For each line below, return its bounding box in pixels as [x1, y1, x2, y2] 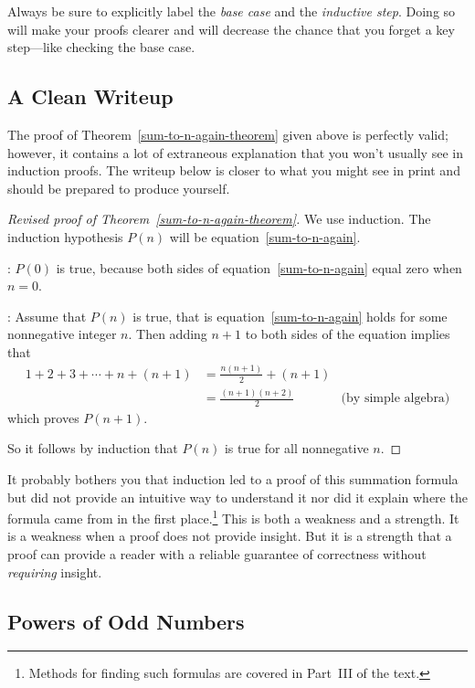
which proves [7, 408, 79, 427]
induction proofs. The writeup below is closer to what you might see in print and [7, 161, 460, 180]
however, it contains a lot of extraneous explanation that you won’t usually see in [7, 143, 463, 162]
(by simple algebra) [341, 392, 450, 406]
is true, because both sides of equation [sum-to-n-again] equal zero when [56, 258, 462, 277]
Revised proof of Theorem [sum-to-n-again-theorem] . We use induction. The [7, 209, 431, 228]
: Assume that [7, 306, 87, 325]
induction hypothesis [7, 227, 123, 246]
